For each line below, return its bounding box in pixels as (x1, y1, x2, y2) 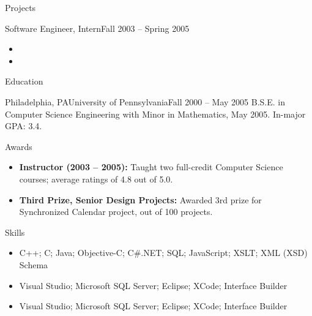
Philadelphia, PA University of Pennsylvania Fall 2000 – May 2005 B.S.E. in (5, 95, 286, 108)
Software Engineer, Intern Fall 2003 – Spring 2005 (5, 21, 190, 34)
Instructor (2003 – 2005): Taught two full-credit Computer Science (19, 160, 283, 173)
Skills (5, 225, 25, 238)
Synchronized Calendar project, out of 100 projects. (19, 205, 213, 218)
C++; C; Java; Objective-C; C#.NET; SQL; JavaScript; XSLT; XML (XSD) (19, 246, 308, 259)
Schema (19, 258, 48, 271)
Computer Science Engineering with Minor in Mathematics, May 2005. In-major (5, 107, 306, 120)
